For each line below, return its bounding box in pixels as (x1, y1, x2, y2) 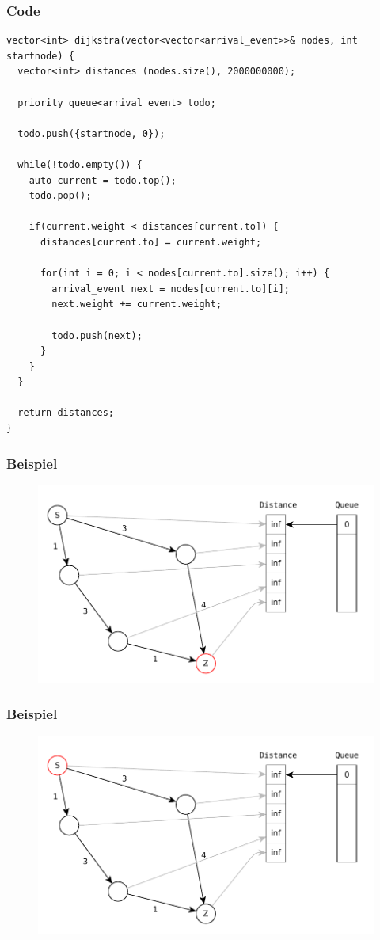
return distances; (17, 407, 115, 419)
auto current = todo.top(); (28, 174, 177, 186)
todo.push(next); (51, 329, 142, 341)
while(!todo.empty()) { (17, 158, 142, 170)
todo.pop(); (28, 190, 92, 202)
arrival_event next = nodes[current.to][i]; (51, 283, 290, 295)
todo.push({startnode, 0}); (17, 127, 165, 139)
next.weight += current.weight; (51, 299, 222, 310)
